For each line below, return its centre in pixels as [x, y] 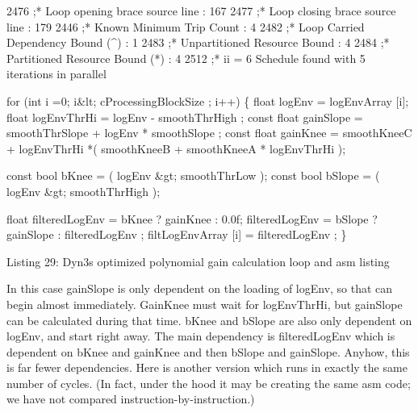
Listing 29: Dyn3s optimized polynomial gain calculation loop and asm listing [198, 261]
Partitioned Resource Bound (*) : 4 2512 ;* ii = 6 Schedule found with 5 [186, 58]
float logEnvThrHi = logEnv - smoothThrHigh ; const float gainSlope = [185, 117]
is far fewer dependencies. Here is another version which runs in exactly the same [207, 367]
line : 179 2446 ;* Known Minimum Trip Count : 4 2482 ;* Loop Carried [186, 26]
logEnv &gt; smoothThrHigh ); [84, 191]
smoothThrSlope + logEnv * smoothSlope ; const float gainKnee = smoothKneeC [209, 133]
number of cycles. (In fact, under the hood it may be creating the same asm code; [209, 383]
